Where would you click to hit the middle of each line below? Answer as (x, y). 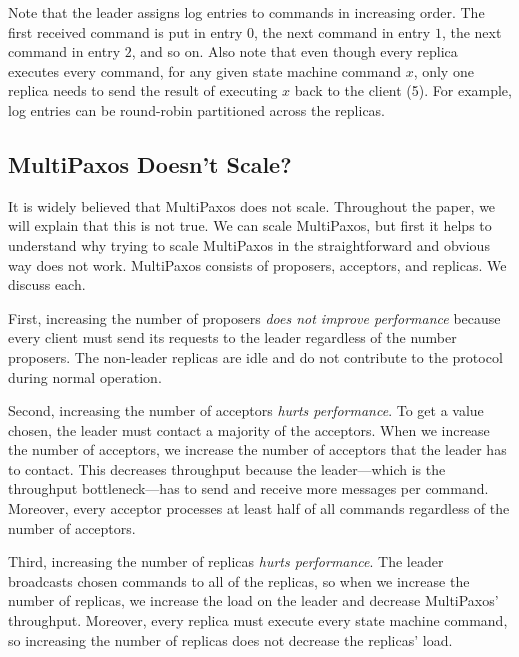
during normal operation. (85, 376)
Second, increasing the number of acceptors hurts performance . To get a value (246, 410)
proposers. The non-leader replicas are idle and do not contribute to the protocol (255, 356)
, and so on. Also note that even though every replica (294, 51)
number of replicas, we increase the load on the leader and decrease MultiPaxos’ (253, 600)
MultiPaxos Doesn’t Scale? (150, 163)
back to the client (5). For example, (403, 90)
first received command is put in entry (125, 31)
